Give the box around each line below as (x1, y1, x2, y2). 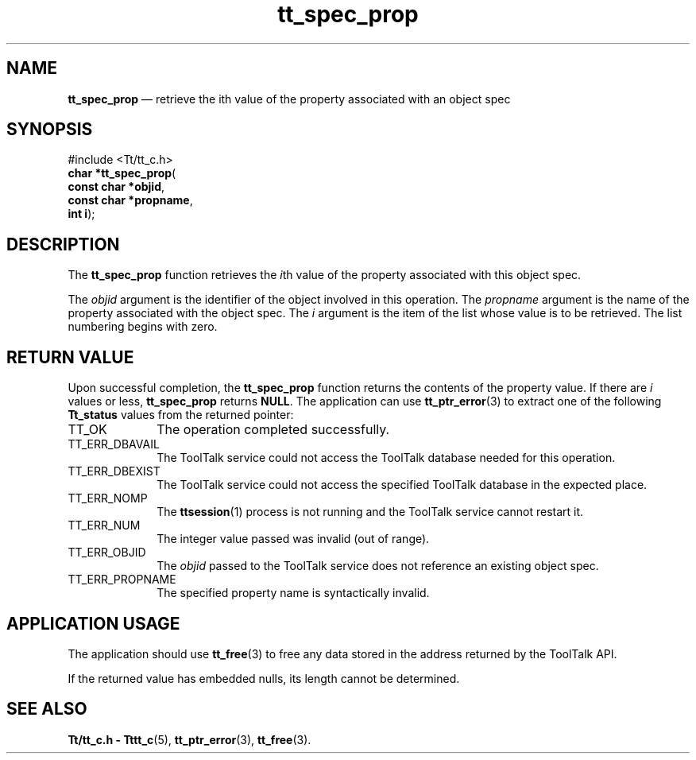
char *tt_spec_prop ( (68, 166, 176, 180)
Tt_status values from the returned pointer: (68, 408, 294, 422)
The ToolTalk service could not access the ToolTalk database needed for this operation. (157, 451, 616, 465)
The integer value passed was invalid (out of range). (157, 532, 430, 546)
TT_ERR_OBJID (68, 545, 146, 560)
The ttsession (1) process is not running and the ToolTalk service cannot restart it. (157, 505, 584, 519)
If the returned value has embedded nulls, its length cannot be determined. (68, 671, 460, 685)
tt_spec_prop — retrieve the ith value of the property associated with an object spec (68, 91, 511, 106)
